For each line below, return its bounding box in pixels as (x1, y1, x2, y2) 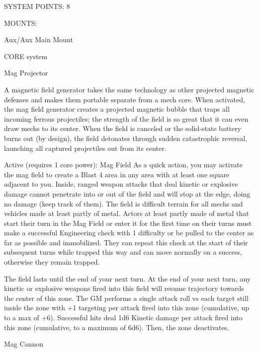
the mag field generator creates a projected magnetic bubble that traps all (4, 104, 230, 114)
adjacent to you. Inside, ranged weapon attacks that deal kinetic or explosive (4, 179, 238, 189)
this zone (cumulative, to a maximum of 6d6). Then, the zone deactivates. (4, 322, 230, 332)
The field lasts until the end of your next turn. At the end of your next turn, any (4, 273, 251, 283)
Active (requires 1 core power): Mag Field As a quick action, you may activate (4, 159, 243, 170)
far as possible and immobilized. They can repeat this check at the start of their (4, 237, 248, 247)
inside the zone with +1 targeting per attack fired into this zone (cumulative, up (4, 302, 249, 313)
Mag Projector (4, 68, 48, 78)
